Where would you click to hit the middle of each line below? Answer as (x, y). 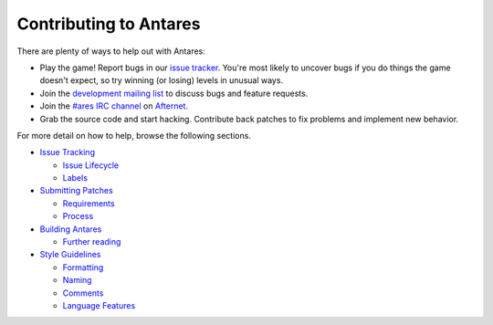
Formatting (83, 267)
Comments (83, 293)
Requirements (89, 203)
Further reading (92, 242)
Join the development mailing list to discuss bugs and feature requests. (174, 93)
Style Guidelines (70, 255)
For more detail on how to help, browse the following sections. (134, 135)
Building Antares (71, 229)
